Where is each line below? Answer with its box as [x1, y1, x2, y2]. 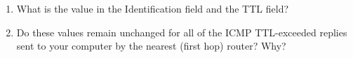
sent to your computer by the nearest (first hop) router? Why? [16, 38, 286, 53]
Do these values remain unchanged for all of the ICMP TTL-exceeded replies [16, 24, 347, 39]
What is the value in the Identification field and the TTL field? [16, 1, 289, 15]
